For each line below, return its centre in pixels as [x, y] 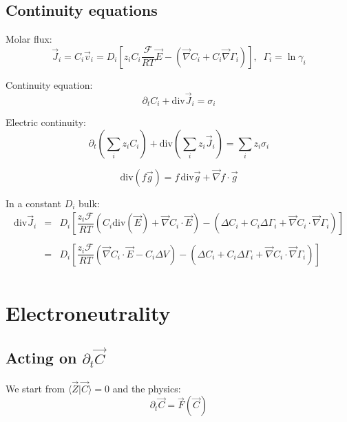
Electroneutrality [88, 312]
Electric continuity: [46, 122]
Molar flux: [29, 39]
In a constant [33, 203]
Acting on [41, 358]
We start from [35, 388]
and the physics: [147, 388]
